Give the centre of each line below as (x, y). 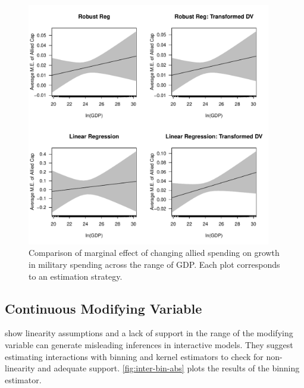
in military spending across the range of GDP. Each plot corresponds (154, 264)
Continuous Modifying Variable (104, 308)
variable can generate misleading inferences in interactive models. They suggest (149, 344)
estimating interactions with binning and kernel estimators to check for (134, 356)
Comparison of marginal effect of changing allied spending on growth (154, 253)
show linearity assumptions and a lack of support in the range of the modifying (149, 333)
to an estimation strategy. (76, 276)
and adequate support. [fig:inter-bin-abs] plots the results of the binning (169, 368)
